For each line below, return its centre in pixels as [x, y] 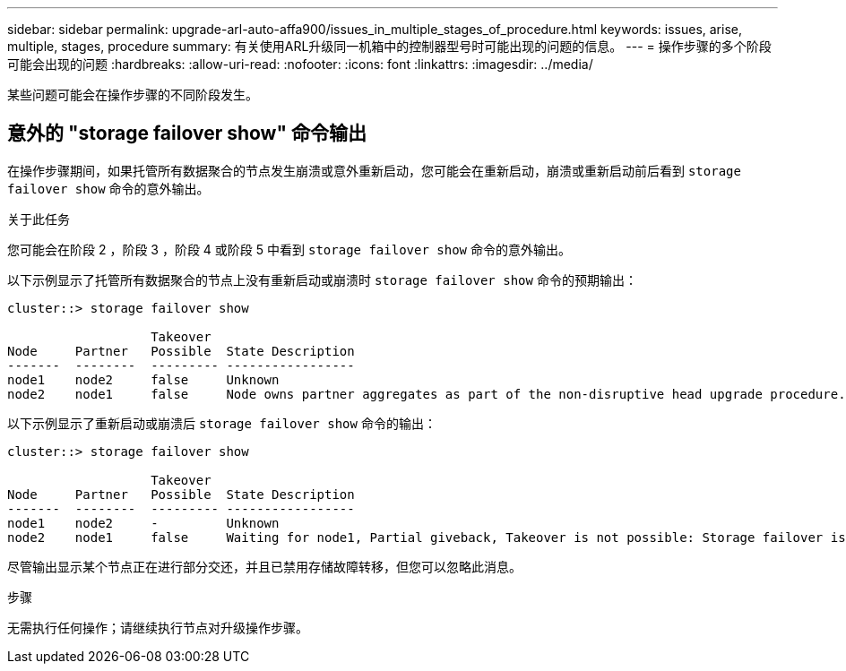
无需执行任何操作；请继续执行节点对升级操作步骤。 [158, 627]
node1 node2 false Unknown [143, 379]
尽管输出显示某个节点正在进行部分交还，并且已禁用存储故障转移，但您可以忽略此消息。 [264, 566]
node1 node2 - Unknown [143, 523]
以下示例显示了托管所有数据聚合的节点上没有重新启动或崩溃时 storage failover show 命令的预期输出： [322, 280]
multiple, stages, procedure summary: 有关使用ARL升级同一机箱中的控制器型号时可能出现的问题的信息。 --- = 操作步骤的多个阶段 [389, 46]
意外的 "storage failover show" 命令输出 [187, 133]
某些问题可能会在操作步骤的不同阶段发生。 [133, 95]
